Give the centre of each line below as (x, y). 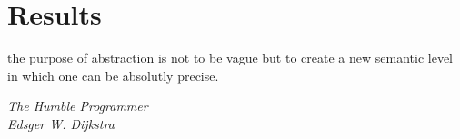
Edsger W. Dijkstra (61, 123)
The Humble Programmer (78, 106)
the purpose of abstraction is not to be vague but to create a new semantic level (230, 58)
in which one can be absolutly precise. (113, 75)
